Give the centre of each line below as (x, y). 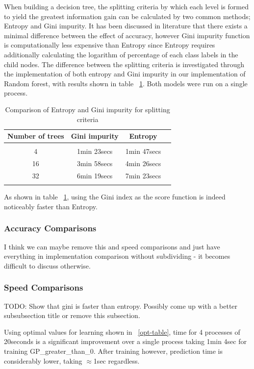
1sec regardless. (116, 360)
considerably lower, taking (43, 360)
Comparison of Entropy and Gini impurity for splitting (88, 109)
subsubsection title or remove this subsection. (72, 315)
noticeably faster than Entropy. (51, 206)
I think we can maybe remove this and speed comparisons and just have (112, 246)
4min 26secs (143, 163)
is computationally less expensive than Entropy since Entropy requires (110, 45)
